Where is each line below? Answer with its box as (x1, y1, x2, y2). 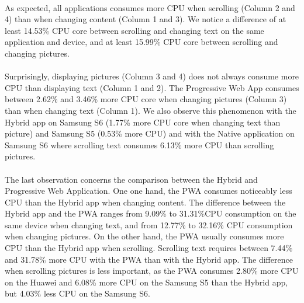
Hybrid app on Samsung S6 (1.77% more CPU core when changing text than (5, 116, 281, 128)
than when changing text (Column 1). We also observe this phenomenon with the (5, 104, 296, 116)
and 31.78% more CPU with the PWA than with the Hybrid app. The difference (5, 253, 293, 265)
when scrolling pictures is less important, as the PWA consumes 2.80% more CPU (5, 264, 299, 277)
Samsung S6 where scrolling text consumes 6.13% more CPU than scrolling (5, 138, 274, 151)
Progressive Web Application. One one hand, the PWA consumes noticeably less (5, 184, 292, 197)
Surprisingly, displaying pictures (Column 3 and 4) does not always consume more (5, 70, 299, 82)
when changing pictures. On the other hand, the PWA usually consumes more (5, 230, 284, 242)
